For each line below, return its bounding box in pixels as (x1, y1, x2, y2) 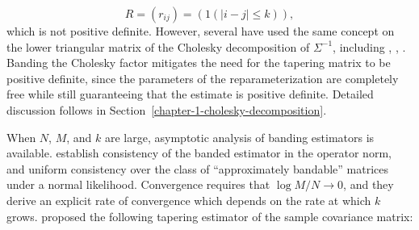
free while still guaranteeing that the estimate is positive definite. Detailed (6, 86, 374, 102)
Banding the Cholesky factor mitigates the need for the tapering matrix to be (6, 54, 391, 71)
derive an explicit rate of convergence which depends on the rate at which (6, 191, 371, 208)
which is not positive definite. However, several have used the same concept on (6, 23, 395, 39)
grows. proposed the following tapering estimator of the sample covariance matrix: (6, 207, 413, 224)
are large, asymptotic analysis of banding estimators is (105, 128, 375, 145)
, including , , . (333, 38, 406, 55)
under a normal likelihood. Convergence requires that (6, 176, 270, 193)
